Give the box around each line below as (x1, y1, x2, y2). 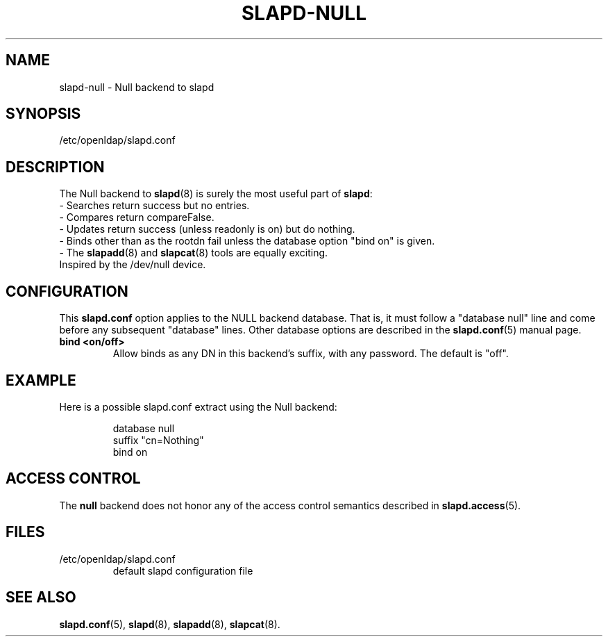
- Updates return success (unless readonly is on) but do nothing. (59, 223, 355, 236)
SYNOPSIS (6, 105, 81, 123)
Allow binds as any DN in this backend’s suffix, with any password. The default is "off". (112, 347, 509, 360)
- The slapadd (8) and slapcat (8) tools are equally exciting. (59, 247, 328, 259)
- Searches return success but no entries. (59, 199, 250, 212)
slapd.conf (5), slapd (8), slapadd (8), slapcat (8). (59, 618, 280, 630)
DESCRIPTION (6, 158, 105, 176)
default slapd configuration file (112, 564, 253, 577)
